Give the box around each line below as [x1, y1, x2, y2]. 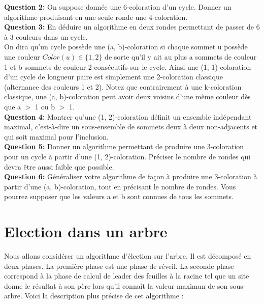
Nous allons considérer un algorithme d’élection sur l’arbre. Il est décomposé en [4, 251, 251, 261]
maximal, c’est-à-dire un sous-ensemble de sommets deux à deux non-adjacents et [4, 121, 258, 132]
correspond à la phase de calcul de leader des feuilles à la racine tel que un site [4, 270, 249, 281]
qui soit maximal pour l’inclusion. [4, 131, 109, 142]
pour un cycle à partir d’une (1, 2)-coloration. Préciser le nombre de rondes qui [4, 151, 251, 161]
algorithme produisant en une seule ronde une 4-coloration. [4, 11, 188, 22]
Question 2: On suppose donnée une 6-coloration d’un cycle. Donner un [4, 2, 232, 12]
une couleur [4, 51, 40, 62]
